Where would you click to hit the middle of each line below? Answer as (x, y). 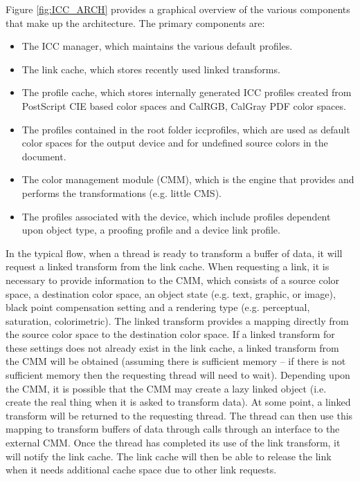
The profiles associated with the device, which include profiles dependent (176, 216)
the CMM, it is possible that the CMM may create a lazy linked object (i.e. (166, 388)
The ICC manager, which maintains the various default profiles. (157, 46)
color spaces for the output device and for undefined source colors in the (175, 143)
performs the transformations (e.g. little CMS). (121, 192)
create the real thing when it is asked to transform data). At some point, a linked (178, 402)
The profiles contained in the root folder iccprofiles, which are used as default (186, 129)
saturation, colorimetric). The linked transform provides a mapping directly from (177, 320)
